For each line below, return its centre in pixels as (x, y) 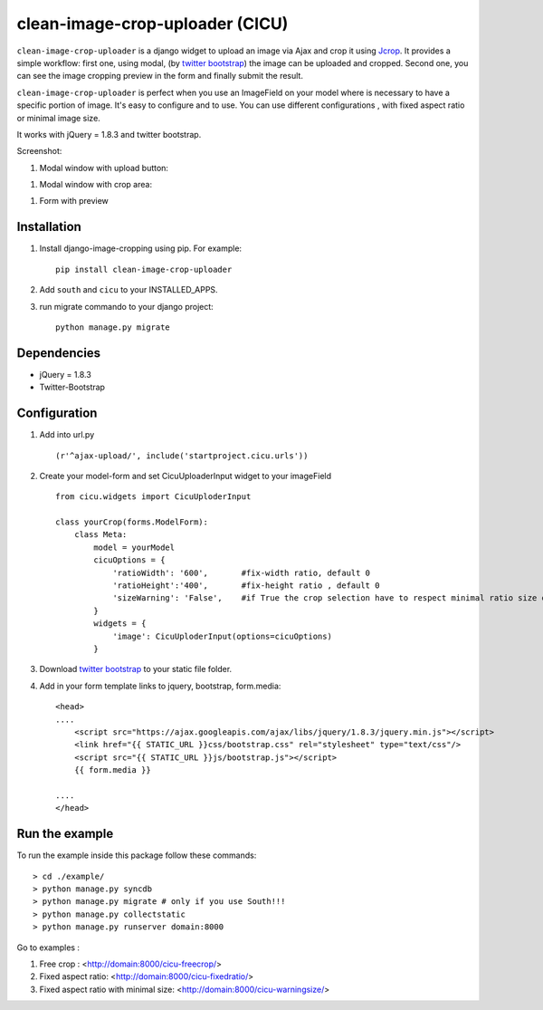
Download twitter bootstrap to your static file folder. (136, 669)
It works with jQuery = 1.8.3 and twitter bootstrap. (109, 134)
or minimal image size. (59, 118)
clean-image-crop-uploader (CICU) (152, 24)
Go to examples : (48, 947)
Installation (49, 227)
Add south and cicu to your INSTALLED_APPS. (129, 290)
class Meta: (100, 535)
